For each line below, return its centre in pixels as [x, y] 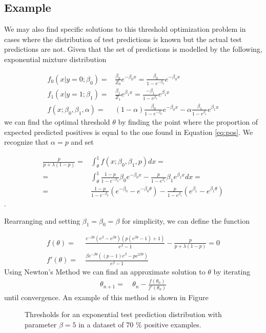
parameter [41, 324]
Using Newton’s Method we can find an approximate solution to [105, 272]
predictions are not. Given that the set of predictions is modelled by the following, [133, 49]
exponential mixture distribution [55, 59]
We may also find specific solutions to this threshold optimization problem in [125, 29]
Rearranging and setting [42, 220]
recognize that [26, 142]
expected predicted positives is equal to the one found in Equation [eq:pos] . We [129, 132]
